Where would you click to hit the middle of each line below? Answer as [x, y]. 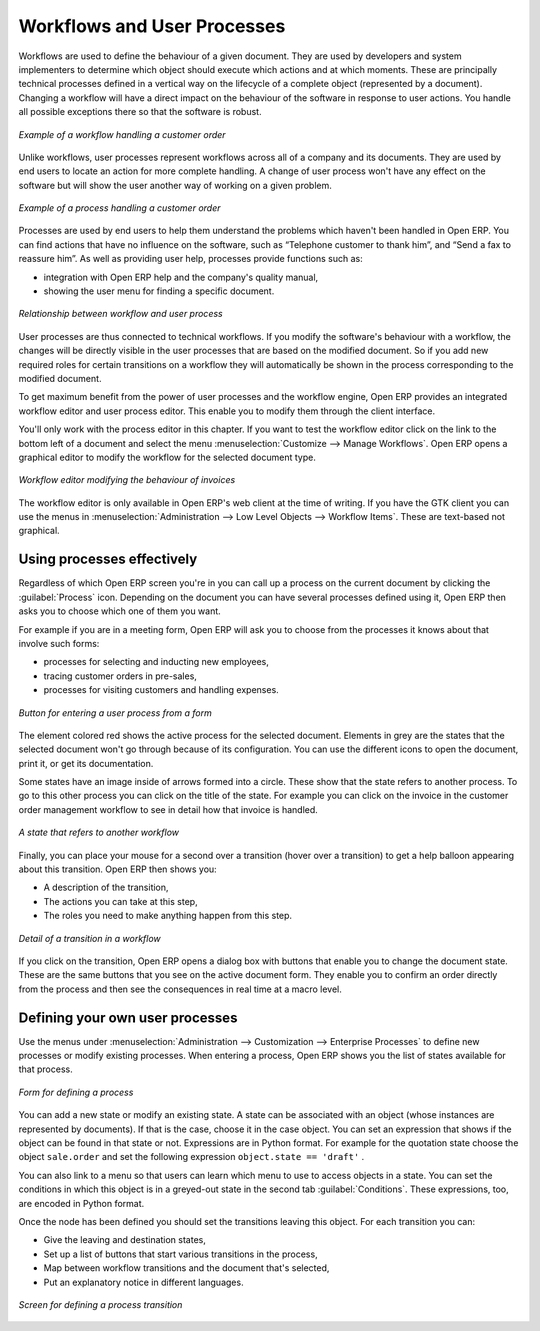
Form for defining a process [76, 1092]
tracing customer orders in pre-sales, [120, 676]
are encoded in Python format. [81, 1203]
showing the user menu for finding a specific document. [159, 291]
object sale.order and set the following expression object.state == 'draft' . [191, 1157]
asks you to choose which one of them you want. [120, 611]
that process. [46, 1069]
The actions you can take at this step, [121, 901]
